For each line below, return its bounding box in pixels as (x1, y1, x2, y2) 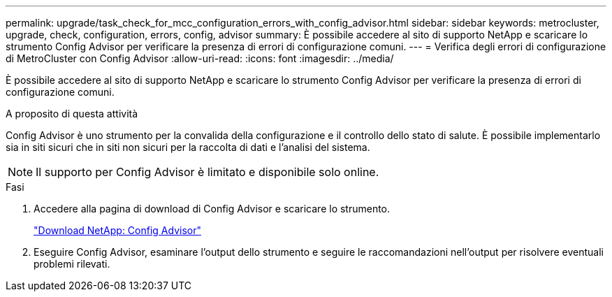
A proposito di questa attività (6, 108, 138, 119)
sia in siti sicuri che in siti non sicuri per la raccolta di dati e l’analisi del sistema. (6, 141, 370, 153)
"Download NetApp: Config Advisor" (34, 224, 201, 236)
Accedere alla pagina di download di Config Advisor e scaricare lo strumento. (34, 203, 391, 215)
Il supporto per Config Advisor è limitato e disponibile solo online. (36, 165, 379, 179)
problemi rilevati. (34, 258, 110, 270)
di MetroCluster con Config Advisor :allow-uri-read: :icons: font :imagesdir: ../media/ (6, 52, 394, 64)
